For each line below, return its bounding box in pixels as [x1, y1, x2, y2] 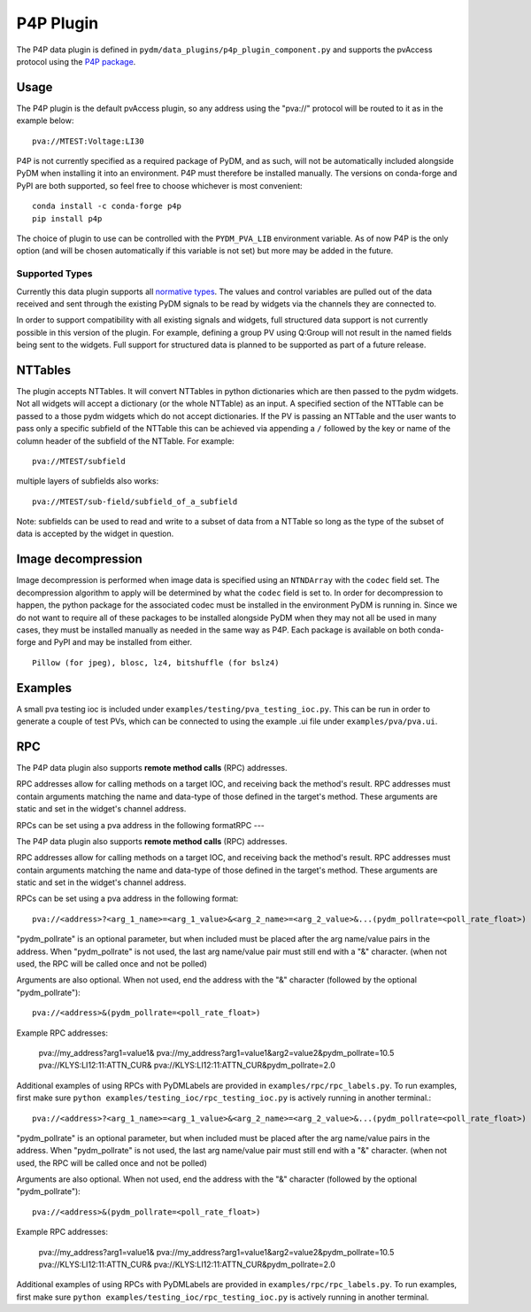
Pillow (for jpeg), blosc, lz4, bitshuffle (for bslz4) [32, 657, 280, 668]
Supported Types [16, 268, 93, 280]
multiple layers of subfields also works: [16, 476, 159, 486]
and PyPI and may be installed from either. [37, 637, 192, 648]
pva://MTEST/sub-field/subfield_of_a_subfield [32, 496, 238, 507]
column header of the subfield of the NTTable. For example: [16, 435, 235, 446]
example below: [16, 115, 74, 126]
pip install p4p [32, 213, 103, 223]
